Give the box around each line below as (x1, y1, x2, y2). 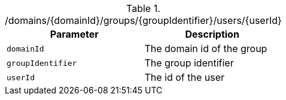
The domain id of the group (144, 43, 267, 54)
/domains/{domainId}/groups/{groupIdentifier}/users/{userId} (5, 14, 282, 26)
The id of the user (144, 71, 225, 83)
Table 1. (126, 2, 160, 14)
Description (185, 28, 239, 40)
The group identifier (144, 57, 234, 69)
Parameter (50, 28, 99, 40)
